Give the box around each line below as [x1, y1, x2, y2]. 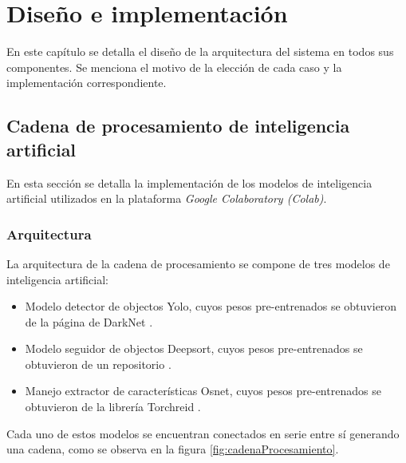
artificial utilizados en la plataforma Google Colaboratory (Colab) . [6, 190, 327, 207]
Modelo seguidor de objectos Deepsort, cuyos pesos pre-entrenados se [25, 340, 363, 357]
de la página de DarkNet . [25, 313, 153, 330]
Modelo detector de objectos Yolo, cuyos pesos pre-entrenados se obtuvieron [25, 298, 397, 315]
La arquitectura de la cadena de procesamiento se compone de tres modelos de [6, 255, 390, 271]
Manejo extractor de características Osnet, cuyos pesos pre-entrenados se [25, 382, 381, 399]
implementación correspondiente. [6, 74, 167, 91]
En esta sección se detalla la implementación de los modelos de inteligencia [6, 174, 372, 191]
